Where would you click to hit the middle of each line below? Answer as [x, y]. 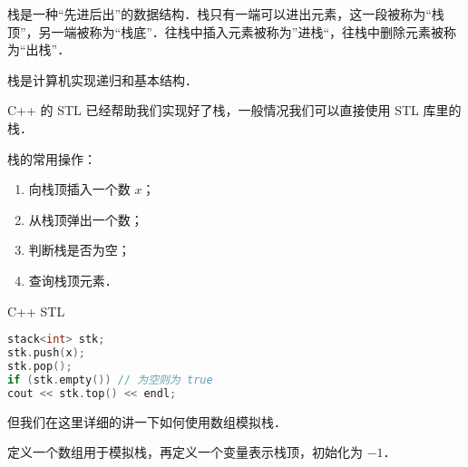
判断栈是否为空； [79, 250]
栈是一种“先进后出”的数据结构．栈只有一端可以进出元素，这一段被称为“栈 [226, 14]
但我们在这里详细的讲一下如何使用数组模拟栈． [147, 421]
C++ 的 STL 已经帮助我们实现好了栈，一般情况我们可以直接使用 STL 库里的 [234, 110]
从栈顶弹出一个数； [86, 219]
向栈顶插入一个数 [79, 189]
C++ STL [36, 311]
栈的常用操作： [52, 158]
